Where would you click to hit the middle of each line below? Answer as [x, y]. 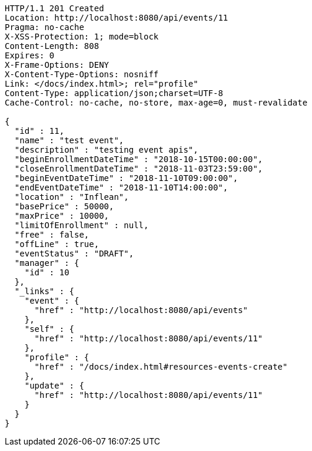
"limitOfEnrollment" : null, [82, 225]
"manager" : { [47, 263]
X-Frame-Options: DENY [57, 65]
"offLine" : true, [57, 244]
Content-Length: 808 [52, 46]
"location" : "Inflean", [72, 197]
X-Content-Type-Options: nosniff [82, 74]
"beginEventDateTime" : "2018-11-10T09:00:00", [126, 178]
